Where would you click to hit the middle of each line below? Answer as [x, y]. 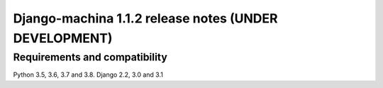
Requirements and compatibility [90, 57]
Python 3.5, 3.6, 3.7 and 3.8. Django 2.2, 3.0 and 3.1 [88, 75]
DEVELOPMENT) [63, 38]
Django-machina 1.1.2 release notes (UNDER [145, 18]
